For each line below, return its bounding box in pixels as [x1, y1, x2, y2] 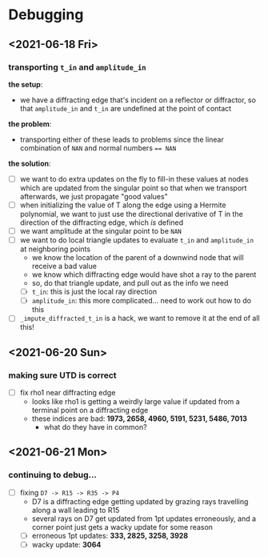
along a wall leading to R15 [31, 505, 120, 515]
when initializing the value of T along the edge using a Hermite [19, 200, 226, 210]
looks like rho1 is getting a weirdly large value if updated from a [31, 397, 240, 407]
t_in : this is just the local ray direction [31, 287, 158, 297]
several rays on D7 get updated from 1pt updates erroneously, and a [31, 514, 257, 523]
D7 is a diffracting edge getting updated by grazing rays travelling [31, 496, 249, 506]
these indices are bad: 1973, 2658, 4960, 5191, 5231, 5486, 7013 [31, 414, 248, 423]
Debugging [8, 6, 84, 24]
